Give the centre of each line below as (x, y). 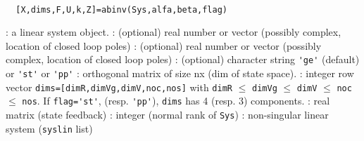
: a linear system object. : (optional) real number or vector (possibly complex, (174, 32)
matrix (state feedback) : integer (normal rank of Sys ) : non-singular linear (167, 115)
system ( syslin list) (49, 128)
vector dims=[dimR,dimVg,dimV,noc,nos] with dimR (119, 87)
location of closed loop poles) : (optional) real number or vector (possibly (164, 45)
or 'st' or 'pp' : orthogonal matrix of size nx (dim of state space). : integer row (180, 73)
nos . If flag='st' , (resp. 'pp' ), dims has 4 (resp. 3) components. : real (176, 101)
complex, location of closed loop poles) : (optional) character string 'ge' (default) (183, 59)
